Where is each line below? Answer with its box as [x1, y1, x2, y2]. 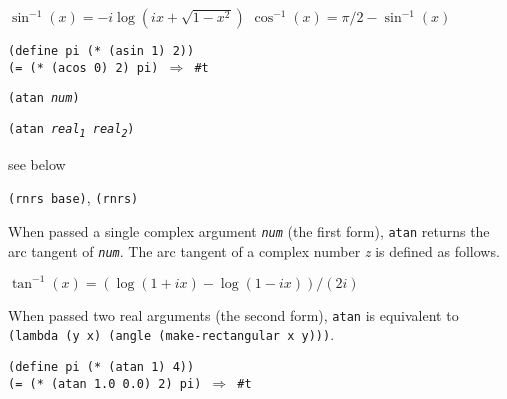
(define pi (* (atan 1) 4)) [8, 360, 195, 375]
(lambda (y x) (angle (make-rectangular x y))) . [8, 324, 335, 345]
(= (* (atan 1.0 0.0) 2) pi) [8, 376, 202, 391]
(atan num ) [8, 91, 80, 106]
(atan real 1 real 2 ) [8, 121, 135, 139]
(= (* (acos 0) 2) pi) [8, 60, 159, 75]
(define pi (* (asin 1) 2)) [8, 44, 195, 58]
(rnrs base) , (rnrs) [8, 187, 139, 208]
